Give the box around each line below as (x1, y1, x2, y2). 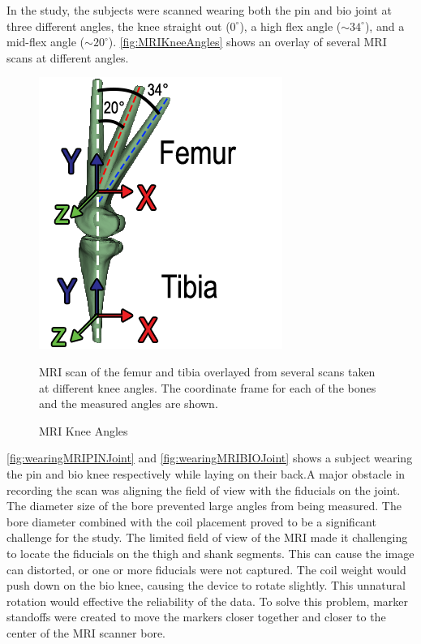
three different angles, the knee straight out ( (6, 17, 230, 34)
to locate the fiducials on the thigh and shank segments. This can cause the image (6, 544, 415, 561)
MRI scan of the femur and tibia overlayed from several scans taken (39, 363, 376, 380)
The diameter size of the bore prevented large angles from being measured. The (6, 497, 402, 514)
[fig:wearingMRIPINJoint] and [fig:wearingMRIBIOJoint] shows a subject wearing (6, 449, 413, 466)
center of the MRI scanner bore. (6, 624, 165, 641)
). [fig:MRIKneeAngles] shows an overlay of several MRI (108, 33, 387, 50)
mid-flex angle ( (6, 33, 85, 50)
